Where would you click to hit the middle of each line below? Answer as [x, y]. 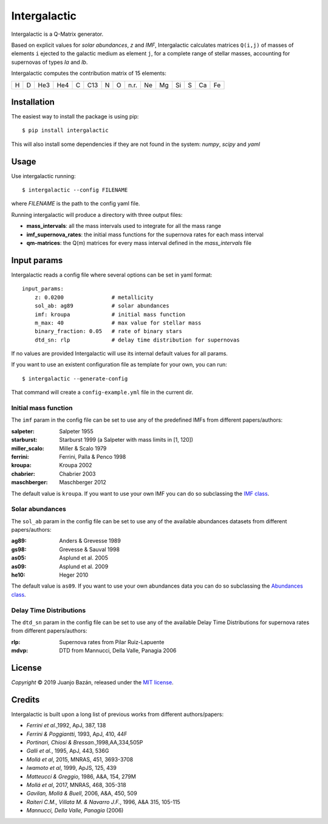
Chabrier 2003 [77, 473]
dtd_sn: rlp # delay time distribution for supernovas [137, 340]
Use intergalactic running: [43, 176]
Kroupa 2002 [76, 465]
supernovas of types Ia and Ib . [50, 62]
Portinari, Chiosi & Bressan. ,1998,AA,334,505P [85, 743]
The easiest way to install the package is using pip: [75, 117]
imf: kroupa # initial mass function [110, 314]
